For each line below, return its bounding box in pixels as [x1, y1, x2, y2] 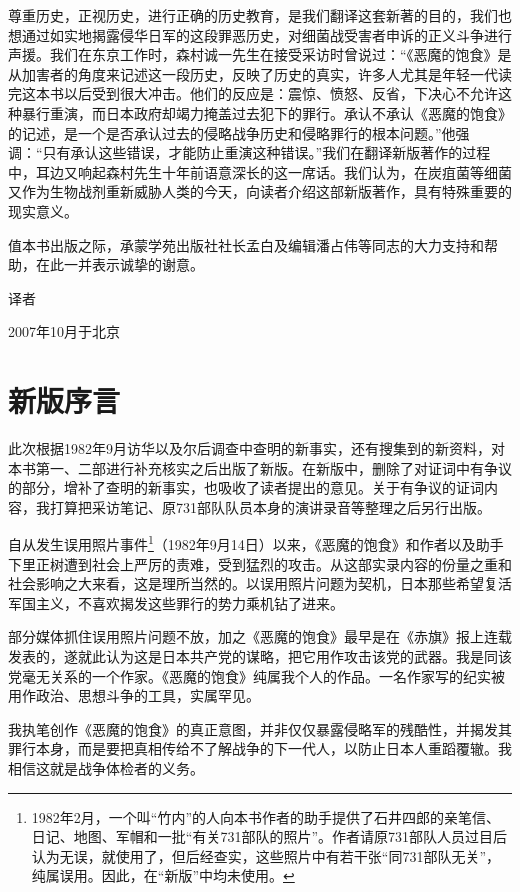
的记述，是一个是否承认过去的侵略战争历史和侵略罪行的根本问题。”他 [8, 122, 456, 143]
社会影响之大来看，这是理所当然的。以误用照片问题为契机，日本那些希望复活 [8, 573, 512, 594]
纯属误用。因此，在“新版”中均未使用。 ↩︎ [31, 865, 295, 886]
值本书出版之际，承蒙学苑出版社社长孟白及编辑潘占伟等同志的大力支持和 [8, 234, 484, 255]
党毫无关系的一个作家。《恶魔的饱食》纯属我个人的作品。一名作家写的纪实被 [8, 665, 505, 686]
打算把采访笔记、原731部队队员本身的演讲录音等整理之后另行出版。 [49, 496, 491, 517]
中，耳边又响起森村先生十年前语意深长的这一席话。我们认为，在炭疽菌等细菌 [8, 161, 512, 182]
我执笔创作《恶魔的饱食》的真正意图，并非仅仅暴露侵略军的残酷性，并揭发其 [8, 718, 512, 739]
